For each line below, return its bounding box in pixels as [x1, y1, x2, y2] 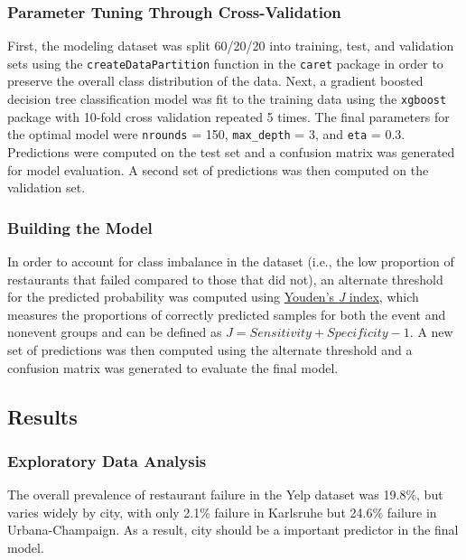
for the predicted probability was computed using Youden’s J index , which [7, 287, 419, 306]
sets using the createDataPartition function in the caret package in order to [7, 53, 443, 72]
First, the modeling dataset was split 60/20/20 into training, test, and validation [7, 36, 454, 55]
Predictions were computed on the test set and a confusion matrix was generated [7, 142, 455, 161]
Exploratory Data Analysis [7, 449, 207, 471]
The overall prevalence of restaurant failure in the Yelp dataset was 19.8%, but [7, 485, 443, 504]
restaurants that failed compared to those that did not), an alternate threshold [7, 269, 443, 288]
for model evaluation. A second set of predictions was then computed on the [7, 160, 429, 179]
